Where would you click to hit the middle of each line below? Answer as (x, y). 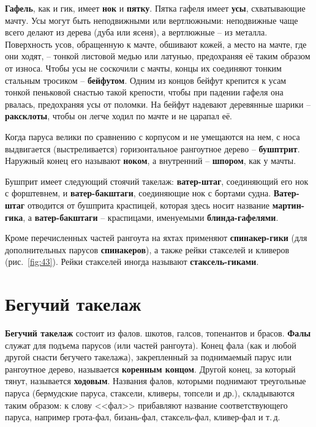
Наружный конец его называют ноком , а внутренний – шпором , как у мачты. (151, 161)
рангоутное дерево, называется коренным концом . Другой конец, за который (150, 369)
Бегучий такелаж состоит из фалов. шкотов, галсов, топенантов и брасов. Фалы (158, 333)
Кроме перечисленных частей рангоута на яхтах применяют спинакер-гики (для (156, 238)
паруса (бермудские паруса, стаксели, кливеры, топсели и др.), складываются (150, 392)
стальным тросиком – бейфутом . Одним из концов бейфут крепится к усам (146, 80)
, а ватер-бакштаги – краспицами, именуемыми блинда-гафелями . (151, 217)
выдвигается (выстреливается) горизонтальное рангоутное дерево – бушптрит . (152, 148)
